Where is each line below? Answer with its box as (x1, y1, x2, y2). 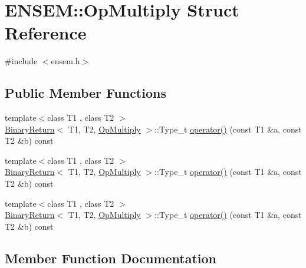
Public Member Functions (5, 84, 166, 102)
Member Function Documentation (5, 249, 217, 267)
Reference (5, 21, 87, 45)
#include (5, 55, 38, 67)
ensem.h (51, 55, 80, 67)
